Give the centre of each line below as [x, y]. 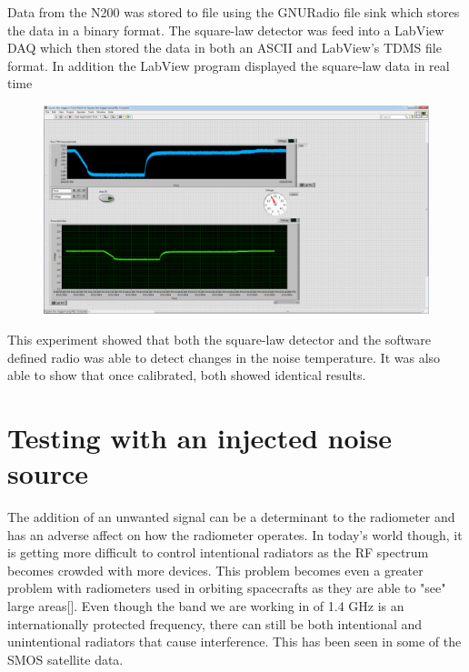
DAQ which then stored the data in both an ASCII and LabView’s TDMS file [225, 48]
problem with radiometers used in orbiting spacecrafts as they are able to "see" [227, 588]
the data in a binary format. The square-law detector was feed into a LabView [226, 30]
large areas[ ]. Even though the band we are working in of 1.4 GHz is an [206, 606]
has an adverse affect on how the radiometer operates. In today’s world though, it [235, 534]
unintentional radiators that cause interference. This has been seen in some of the [234, 642]
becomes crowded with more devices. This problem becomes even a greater [215, 570]
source [48, 473]
